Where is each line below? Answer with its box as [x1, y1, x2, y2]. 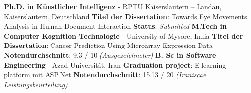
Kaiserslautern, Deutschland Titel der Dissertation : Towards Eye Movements [4, 11, 247, 21]
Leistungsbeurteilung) [4, 79, 68, 89]
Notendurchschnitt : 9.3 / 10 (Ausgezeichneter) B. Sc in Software [4, 49, 216, 60]
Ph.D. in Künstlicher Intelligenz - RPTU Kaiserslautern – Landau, [4, 1, 222, 11]
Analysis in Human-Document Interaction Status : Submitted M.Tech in [4, 21, 227, 31]
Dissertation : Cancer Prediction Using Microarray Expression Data [4, 40, 213, 50]
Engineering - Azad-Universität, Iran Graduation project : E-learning [4, 59, 226, 70]
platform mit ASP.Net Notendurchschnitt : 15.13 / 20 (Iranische [4, 69, 206, 80]
